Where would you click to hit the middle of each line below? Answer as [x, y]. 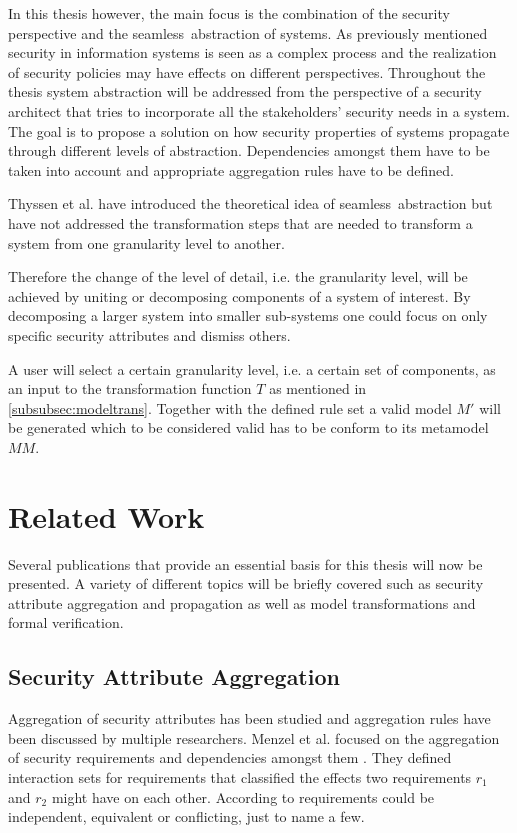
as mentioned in [318, 388]
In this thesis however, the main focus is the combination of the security [229, 13]
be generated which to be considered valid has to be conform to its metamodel [248, 427]
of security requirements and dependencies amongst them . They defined [230, 757]
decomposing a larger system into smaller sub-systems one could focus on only [248, 315]
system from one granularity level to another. [146, 242]
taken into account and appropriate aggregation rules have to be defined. [231, 169]
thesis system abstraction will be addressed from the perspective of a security [245, 91]
